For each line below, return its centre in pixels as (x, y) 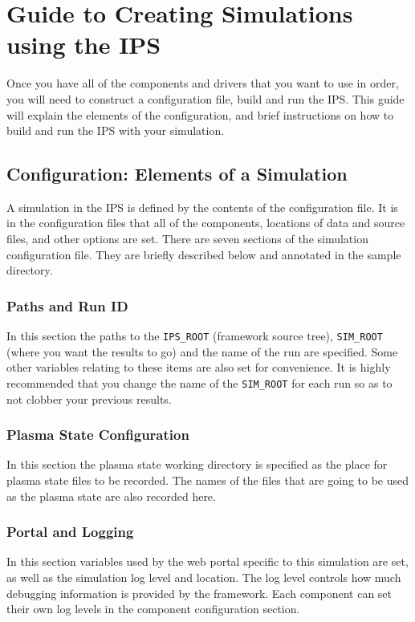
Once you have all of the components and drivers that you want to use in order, (203, 83)
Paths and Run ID (67, 305)
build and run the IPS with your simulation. (116, 130)
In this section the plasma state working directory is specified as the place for (197, 464)
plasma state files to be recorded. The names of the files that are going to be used (208, 480)
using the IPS (84, 45)
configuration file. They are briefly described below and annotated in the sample (204, 254)
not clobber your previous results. (89, 398)
